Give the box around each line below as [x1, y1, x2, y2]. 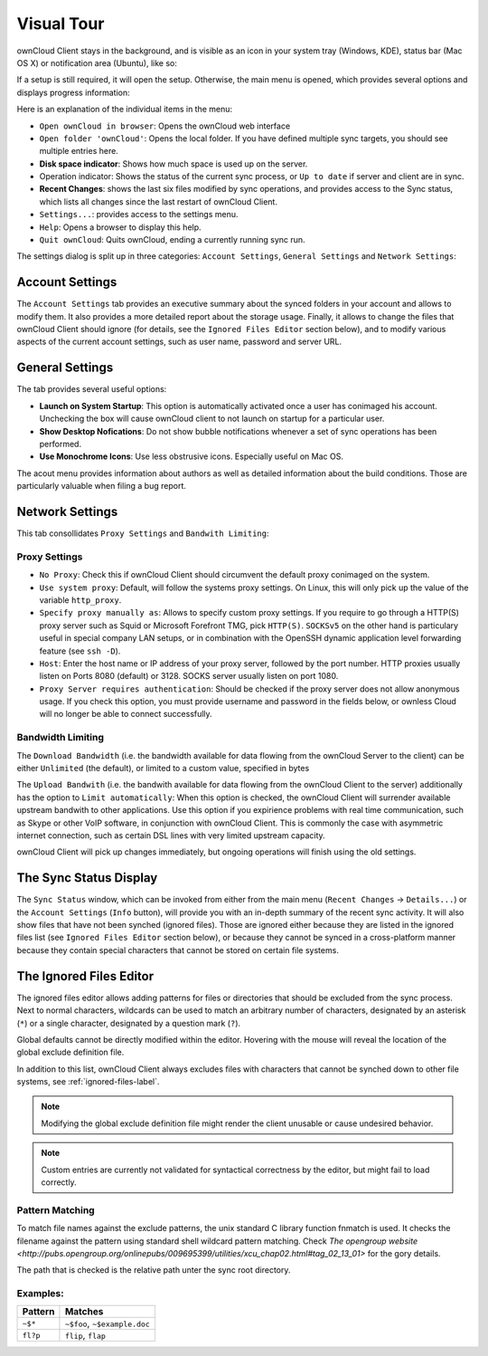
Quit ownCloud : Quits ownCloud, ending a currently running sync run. [39, 234, 306, 245]
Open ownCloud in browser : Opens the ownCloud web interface [39, 120, 291, 131]
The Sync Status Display [16, 870, 158, 886]
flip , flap [64, 1329, 106, 1342]
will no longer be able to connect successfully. [39, 709, 212, 720]
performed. [39, 438, 81, 449]
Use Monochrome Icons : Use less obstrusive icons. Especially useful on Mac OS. [39, 451, 343, 462]
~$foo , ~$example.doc [64, 1317, 151, 1330]
